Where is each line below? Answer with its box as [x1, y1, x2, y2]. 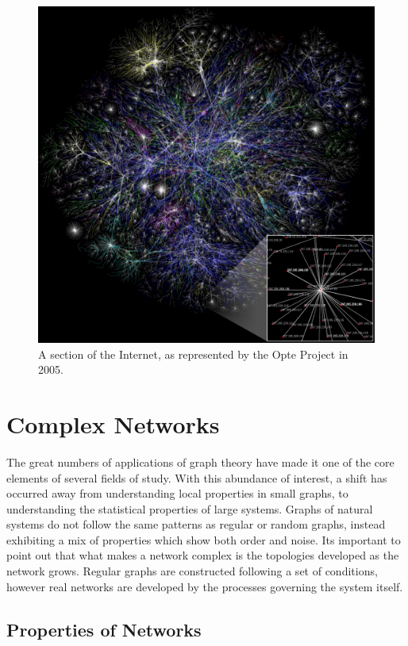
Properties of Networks [6, 617, 202, 641]
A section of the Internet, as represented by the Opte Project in [38, 345, 348, 362]
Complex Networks [6, 407, 220, 440]
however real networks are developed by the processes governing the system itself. [6, 578, 403, 594]
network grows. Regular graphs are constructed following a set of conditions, [6, 563, 378, 579]
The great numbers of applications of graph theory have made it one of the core [6, 453, 395, 470]
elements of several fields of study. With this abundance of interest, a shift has [6, 469, 387, 486]
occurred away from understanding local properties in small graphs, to [6, 485, 348, 502]
